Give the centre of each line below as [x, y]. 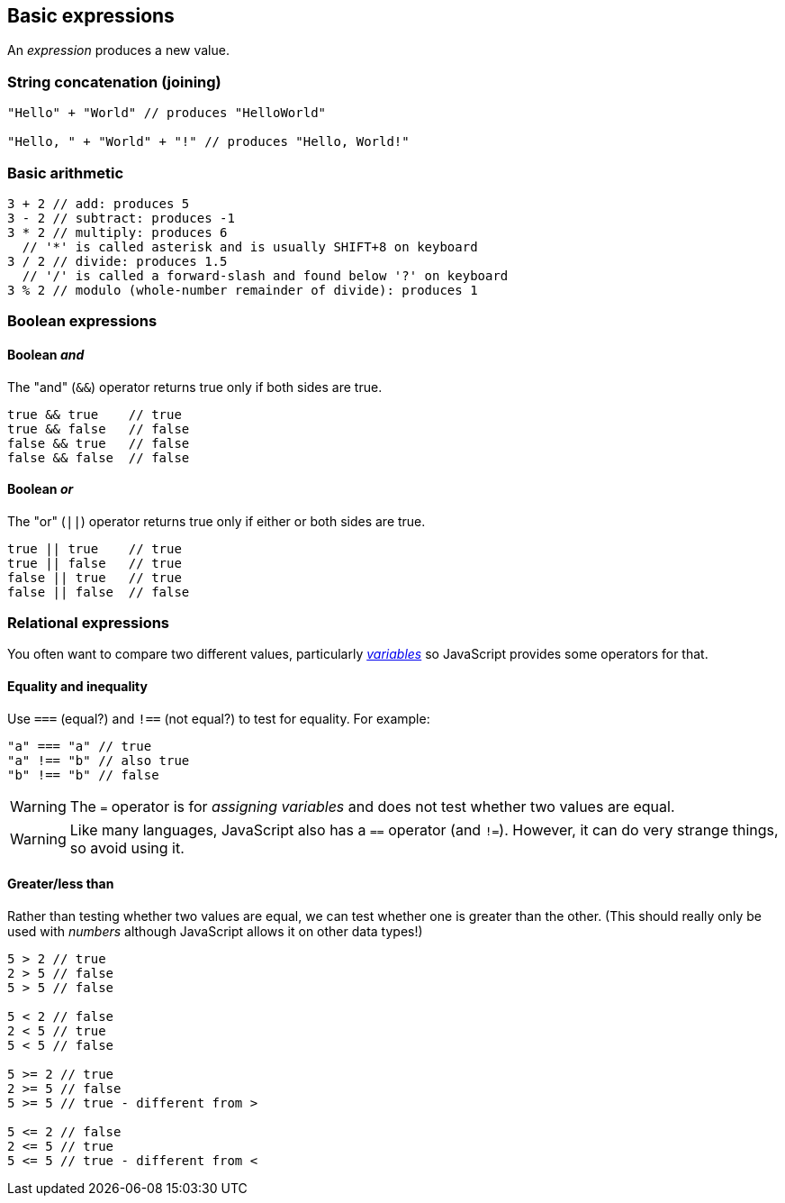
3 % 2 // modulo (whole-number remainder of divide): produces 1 [243, 290]
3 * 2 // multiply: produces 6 [117, 232]
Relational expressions [89, 623]
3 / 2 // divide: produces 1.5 [117, 261]
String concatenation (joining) [114, 82]
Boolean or [41, 489]
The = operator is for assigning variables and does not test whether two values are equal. [372, 806]
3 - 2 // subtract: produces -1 [121, 218]
